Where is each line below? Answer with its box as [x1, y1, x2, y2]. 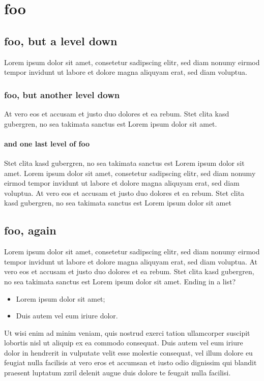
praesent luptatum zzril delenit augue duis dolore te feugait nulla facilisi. [4, 367, 231, 378]
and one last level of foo [4, 138, 90, 149]
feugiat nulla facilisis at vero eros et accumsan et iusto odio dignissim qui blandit [4, 357, 257, 368]
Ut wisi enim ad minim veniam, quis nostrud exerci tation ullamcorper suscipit [4, 327, 250, 338]
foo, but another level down [4, 88, 120, 101]
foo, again [4, 222, 56, 238]
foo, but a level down [4, 33, 118, 48]
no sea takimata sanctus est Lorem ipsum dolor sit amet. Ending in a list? [4, 276, 236, 286]
